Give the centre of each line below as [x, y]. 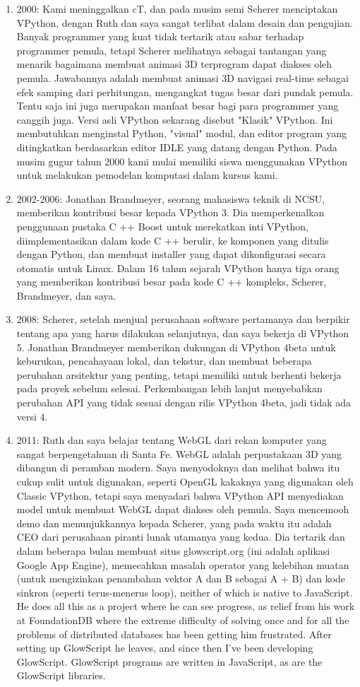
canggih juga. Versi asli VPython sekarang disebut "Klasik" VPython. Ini [175, 119]
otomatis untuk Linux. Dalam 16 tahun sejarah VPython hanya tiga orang [178, 268]
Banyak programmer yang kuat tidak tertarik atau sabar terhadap [160, 36]
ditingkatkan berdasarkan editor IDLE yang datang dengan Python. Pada [177, 147]
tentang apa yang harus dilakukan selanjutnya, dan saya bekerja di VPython [183, 333]
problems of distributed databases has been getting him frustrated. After [174, 634]
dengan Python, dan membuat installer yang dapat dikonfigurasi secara [171, 254]
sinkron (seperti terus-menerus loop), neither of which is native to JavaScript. [185, 592]
